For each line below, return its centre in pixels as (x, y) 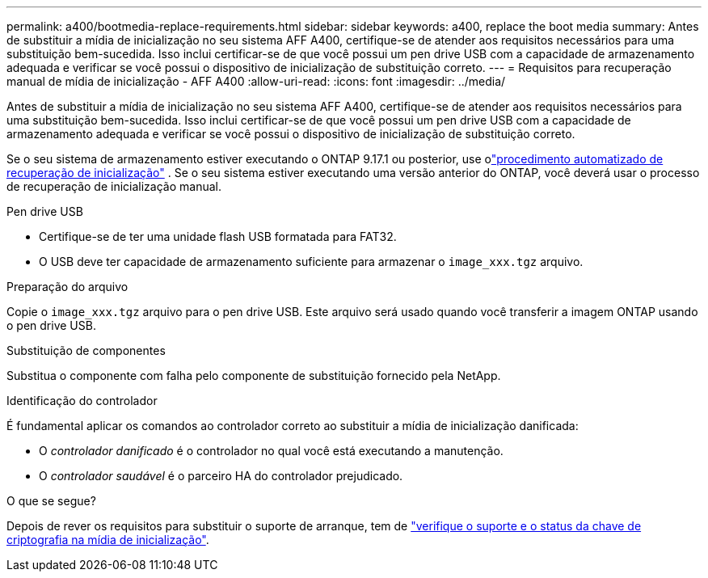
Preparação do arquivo (67, 287)
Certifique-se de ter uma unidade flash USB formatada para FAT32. (218, 236)
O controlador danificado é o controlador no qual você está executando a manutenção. (271, 451)
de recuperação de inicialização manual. (114, 186)
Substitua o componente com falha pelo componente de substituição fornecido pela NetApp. (254, 375)
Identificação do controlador (82, 401)
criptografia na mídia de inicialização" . (108, 540)
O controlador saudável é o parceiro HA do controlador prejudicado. (221, 476)
